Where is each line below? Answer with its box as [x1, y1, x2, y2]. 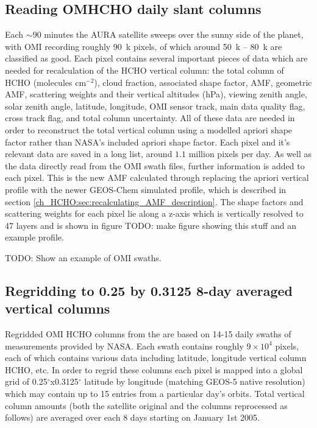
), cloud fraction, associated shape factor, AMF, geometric [94, 75, 312, 88]
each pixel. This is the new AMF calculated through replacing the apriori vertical [5, 171, 309, 184]
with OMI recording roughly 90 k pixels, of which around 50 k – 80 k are [5, 40, 282, 52]
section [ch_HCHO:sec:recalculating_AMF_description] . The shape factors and [5, 195, 304, 208]
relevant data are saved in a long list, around [5, 147, 173, 160]
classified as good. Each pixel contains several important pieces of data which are [5, 52, 308, 65]
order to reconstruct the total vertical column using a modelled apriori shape [5, 123, 293, 136]
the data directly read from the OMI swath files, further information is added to [5, 159, 305, 172]
